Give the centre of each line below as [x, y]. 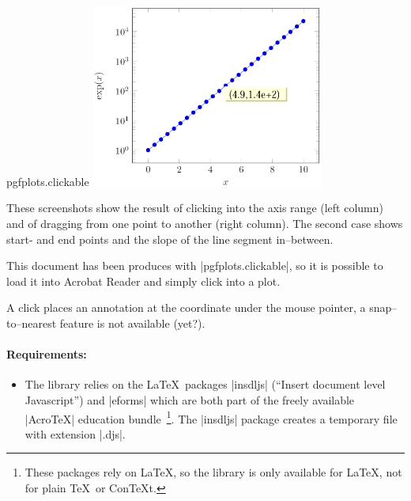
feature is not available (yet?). [132, 323]
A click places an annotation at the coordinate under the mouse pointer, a [186, 307]
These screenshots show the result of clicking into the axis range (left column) [195, 208]
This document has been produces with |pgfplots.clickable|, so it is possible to [195, 266]
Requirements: [47, 354]
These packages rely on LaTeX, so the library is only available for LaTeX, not [213, 472]
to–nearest [32, 323]
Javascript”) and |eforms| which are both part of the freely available [190, 399]
